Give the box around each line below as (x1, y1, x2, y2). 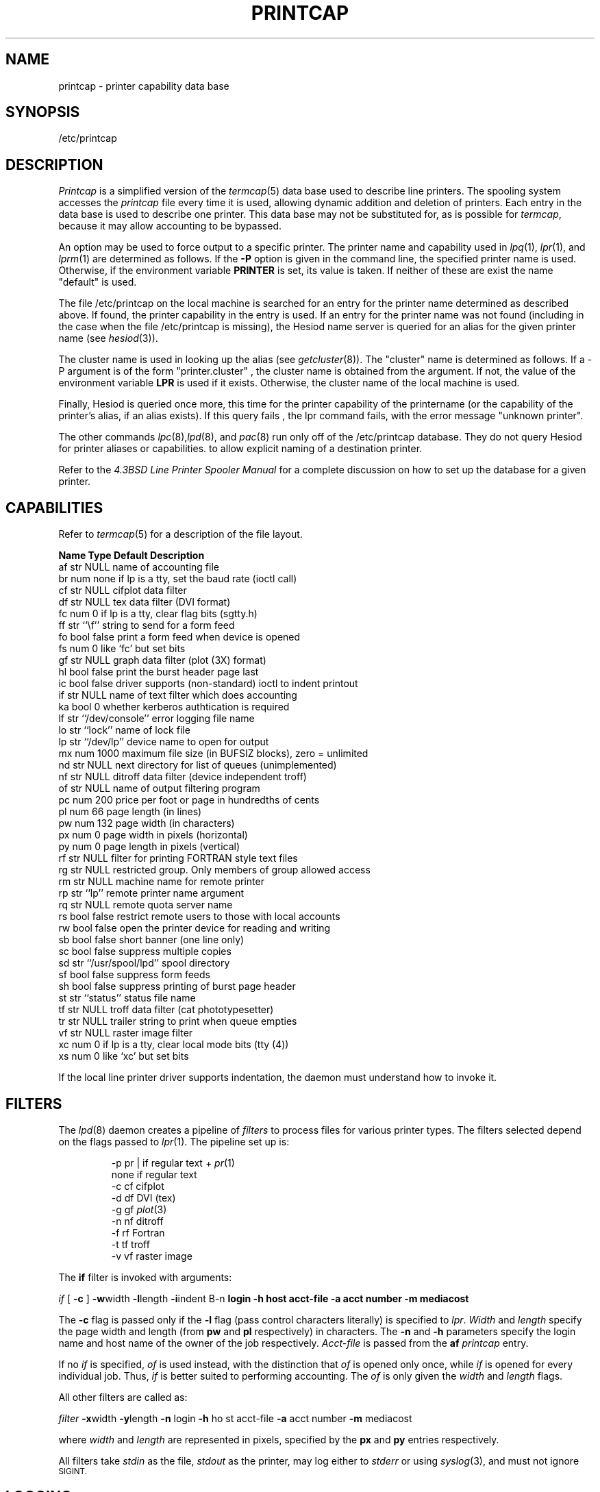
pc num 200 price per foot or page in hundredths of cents (58, 794, 320, 806)
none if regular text (111, 1168, 197, 1180)
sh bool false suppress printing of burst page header (58, 980, 296, 993)
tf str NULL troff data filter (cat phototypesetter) (58, 1004, 274, 1016)
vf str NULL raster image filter (58, 1027, 193, 1039)
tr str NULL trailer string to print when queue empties (58, 1015, 297, 1028)
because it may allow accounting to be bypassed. (58, 220, 282, 232)
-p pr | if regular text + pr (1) (111, 1156, 235, 1169)
